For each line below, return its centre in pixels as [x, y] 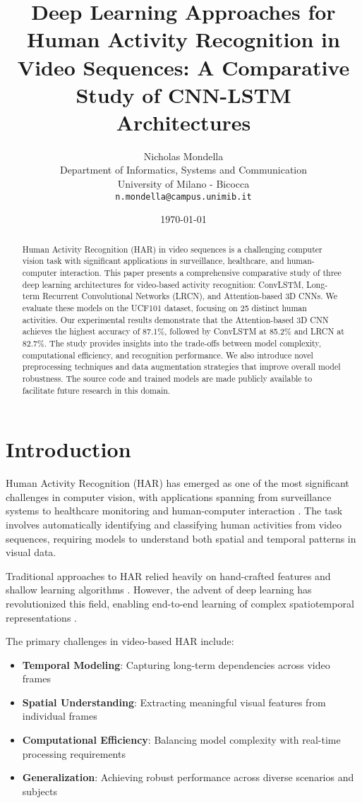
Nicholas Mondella [183, 156]
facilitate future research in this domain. [96, 390]
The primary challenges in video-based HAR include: [120, 641]
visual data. [31, 552]
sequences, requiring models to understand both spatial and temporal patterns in [181, 538]
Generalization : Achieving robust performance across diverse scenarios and [188, 777]
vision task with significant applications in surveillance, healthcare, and [153, 261]
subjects [40, 791]
